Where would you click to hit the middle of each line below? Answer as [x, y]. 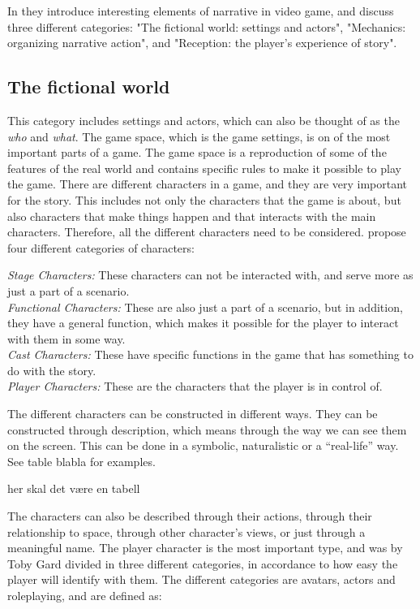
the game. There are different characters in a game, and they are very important [208, 184]
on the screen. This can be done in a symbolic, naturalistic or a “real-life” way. [203, 445]
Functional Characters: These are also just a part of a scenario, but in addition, [205, 307]
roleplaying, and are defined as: [85, 596]
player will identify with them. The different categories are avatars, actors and [201, 579]
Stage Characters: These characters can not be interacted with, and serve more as [210, 275]
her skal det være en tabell [74, 488]
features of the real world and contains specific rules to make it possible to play [204, 168]
